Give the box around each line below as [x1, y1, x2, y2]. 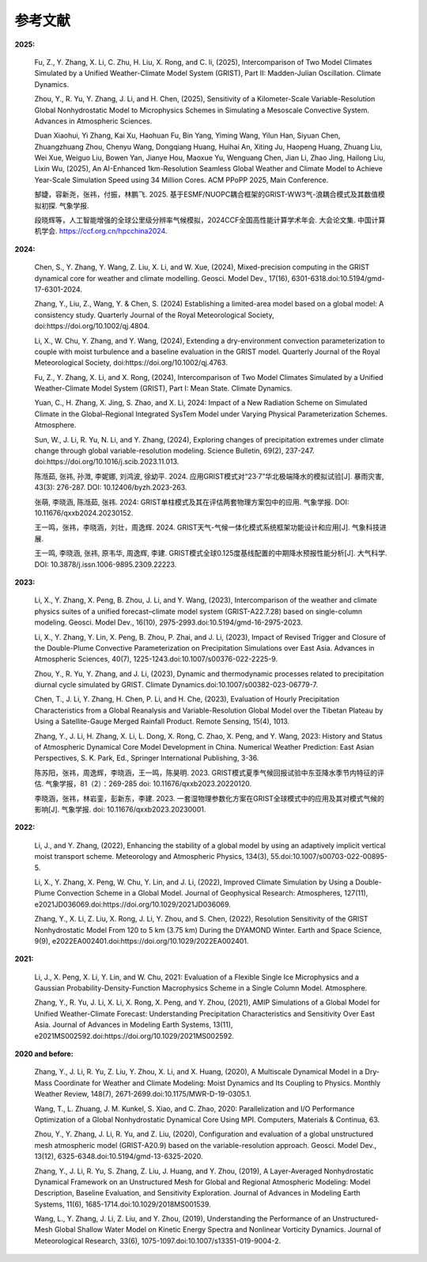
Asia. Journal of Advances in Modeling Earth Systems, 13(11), [34, 1020, 233, 1029]
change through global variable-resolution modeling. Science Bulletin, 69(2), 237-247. [34, 446, 316, 455]
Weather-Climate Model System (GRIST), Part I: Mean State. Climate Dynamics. [34, 384, 293, 393]
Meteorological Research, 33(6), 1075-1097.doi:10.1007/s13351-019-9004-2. [34, 1236, 282, 1245]
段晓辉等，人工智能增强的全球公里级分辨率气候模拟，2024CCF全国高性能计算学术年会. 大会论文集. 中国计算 [34, 215, 386, 225]
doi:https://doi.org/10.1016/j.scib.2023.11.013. [34, 457, 179, 466]
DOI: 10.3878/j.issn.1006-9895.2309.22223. [34, 559, 177, 569]
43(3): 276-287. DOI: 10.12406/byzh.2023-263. [34, 483, 187, 492]
